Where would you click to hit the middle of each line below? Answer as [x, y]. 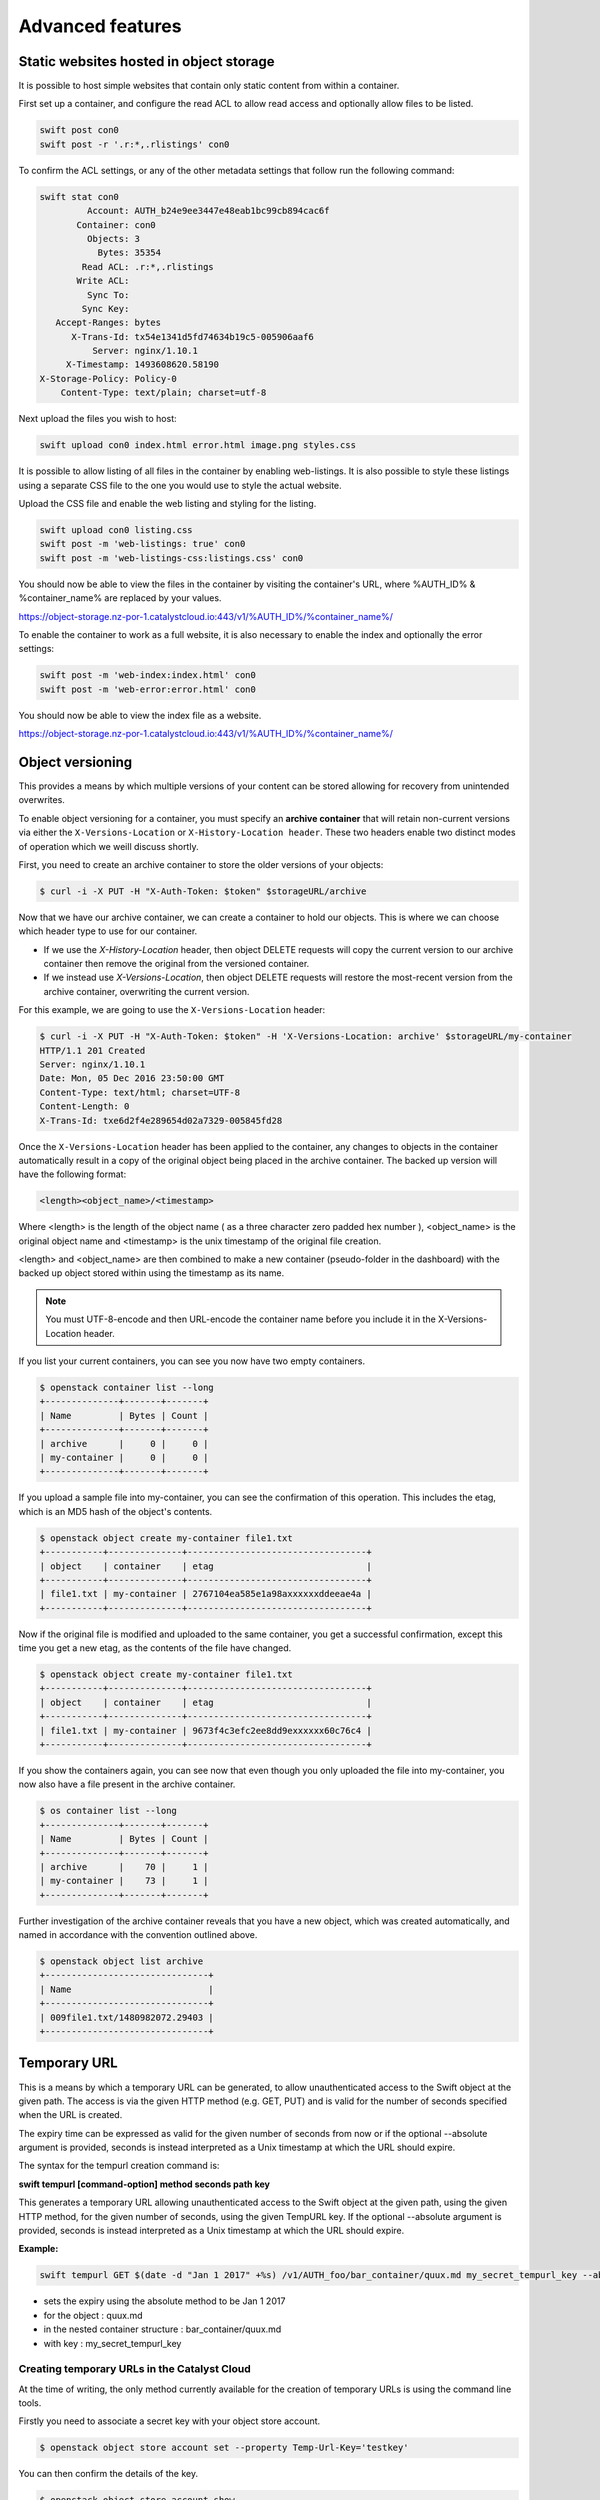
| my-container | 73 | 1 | [124, 1881]
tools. [30, 2403]
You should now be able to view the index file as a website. [140, 715]
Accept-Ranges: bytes [108, 323]
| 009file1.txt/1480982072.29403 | [126, 2017]
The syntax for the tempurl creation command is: [119, 2166]
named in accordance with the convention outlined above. [138, 1935]
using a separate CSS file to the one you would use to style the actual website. [180, 485]
